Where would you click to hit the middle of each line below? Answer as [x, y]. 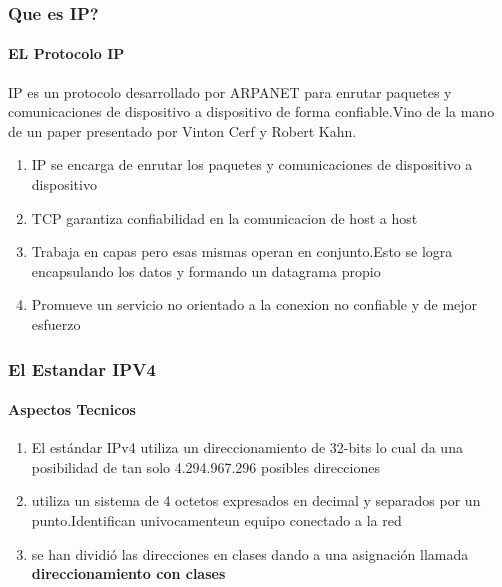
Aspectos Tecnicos [72, 409]
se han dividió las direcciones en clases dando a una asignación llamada [250, 553]
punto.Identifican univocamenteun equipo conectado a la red [216, 520]
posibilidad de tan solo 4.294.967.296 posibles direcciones [205, 466]
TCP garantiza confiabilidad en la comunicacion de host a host [224, 217]
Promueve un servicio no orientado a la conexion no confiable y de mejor [254, 304]
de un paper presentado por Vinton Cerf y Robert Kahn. [182, 130]
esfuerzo [56, 323]
